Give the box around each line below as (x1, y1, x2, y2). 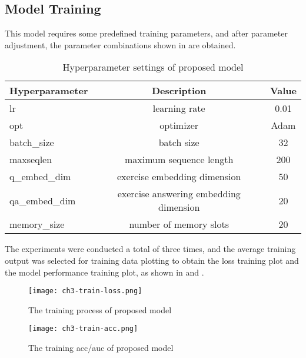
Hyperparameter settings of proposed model (62, 60, 244, 74)
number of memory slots (129, 217, 229, 231)
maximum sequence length (124, 153, 234, 167)
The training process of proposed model (28, 303, 172, 316)
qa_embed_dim (9, 193, 76, 207)
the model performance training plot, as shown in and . (5, 266, 204, 278)
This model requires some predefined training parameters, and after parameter (5, 27, 288, 39)
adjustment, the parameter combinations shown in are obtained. (5, 38, 236, 51)
